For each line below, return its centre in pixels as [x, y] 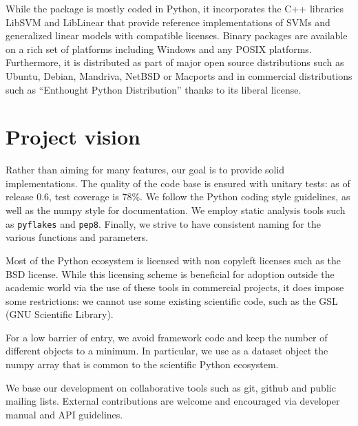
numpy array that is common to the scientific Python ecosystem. [142, 364]
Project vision [73, 137]
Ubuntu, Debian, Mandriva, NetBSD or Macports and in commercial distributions [179, 75]
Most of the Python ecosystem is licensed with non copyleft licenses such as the [173, 260]
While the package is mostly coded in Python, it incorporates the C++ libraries [175, 8]
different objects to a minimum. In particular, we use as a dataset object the [167, 351]
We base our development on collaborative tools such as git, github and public [171, 387]
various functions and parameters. [77, 237]
